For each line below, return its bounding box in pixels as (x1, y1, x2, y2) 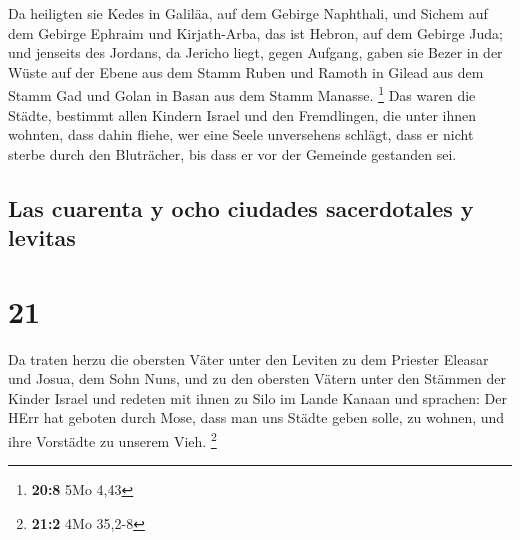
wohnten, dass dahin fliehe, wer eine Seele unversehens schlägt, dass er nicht (8, 124, 474, 145)
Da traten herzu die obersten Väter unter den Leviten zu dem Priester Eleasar (8, 348, 489, 369)
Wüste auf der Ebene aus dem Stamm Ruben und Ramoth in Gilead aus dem (8, 61, 484, 82)
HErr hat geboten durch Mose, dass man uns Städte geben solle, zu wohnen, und (8, 407, 505, 428)
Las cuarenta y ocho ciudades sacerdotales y (8, 192, 474, 223)
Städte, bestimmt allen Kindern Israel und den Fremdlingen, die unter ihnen (8, 104, 477, 125)
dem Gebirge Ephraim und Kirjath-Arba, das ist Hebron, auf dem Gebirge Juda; (8, 22, 503, 43)
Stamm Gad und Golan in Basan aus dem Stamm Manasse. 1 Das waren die (8, 82, 476, 106)
